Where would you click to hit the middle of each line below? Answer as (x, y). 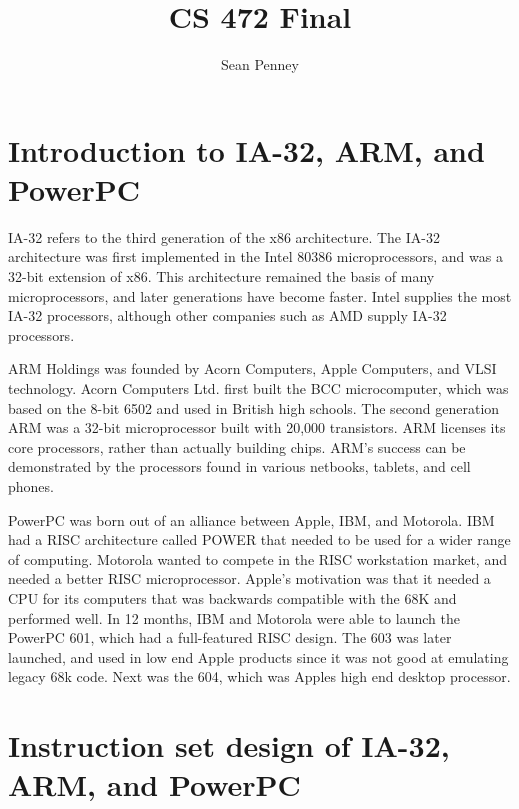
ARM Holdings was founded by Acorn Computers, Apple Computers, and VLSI (252, 368)
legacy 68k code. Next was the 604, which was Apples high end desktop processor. (259, 676)
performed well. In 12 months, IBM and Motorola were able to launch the (234, 617)
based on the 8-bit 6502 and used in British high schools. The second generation (254, 407)
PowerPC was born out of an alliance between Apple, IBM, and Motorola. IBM (251, 519)
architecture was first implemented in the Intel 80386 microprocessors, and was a (255, 256)
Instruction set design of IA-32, (229, 745)
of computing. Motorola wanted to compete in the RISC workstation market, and (257, 558)
